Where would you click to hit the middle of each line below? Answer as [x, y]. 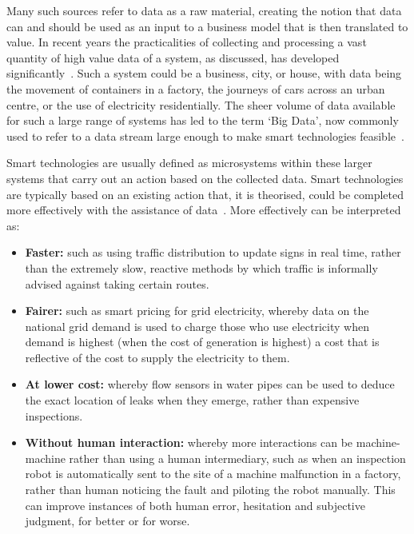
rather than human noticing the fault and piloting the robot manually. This [210, 490]
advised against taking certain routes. [117, 283]
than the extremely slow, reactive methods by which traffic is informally [201, 267]
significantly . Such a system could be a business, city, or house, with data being [204, 73]
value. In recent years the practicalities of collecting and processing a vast [187, 42]
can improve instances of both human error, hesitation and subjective [195, 505]
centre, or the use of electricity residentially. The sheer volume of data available [201, 104]
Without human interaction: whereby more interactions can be [189, 442]
